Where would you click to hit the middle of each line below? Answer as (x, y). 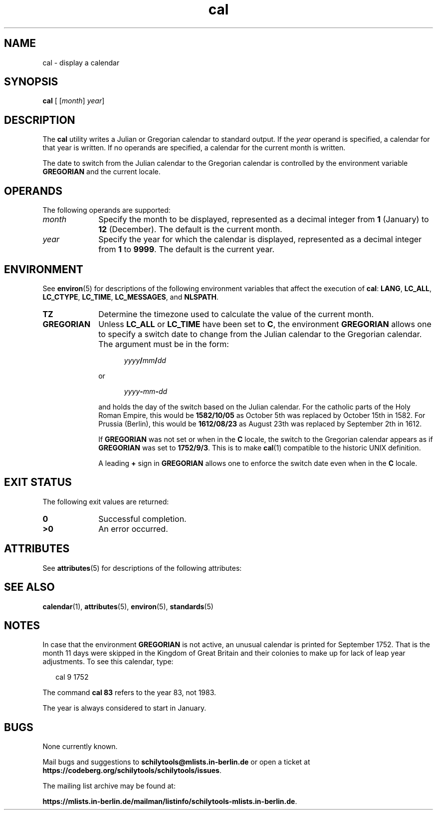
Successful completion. (142, 519)
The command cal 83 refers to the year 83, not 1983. (129, 693)
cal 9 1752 (72, 677)
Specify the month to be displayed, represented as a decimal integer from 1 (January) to (264, 219)
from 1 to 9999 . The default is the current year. (187, 249)
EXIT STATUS (38, 482)
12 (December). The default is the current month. (190, 229)
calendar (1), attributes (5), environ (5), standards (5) (128, 606)
